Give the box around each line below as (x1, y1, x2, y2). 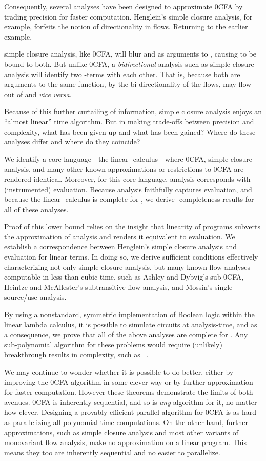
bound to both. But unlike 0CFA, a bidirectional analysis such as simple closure (4, 58, 254, 69)
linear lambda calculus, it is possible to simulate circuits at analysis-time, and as (4, 319, 257, 329)
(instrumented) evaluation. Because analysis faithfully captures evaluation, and (4, 183, 252, 194)
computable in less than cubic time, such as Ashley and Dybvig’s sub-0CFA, (4, 271, 244, 282)
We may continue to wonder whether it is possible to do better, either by (4, 366, 234, 377)
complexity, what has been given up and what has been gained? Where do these (4, 126, 256, 137)
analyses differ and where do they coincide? (4, 136, 140, 147)
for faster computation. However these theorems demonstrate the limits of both (4, 386, 253, 397)
